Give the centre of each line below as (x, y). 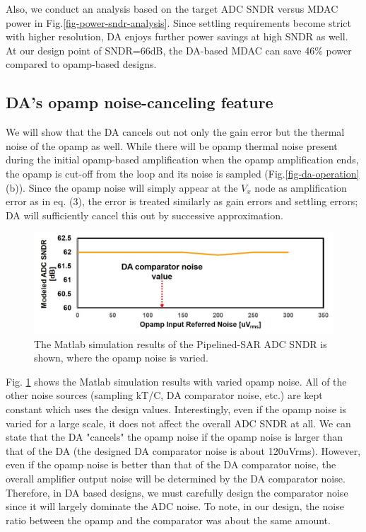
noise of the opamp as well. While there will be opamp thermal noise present (172, 145)
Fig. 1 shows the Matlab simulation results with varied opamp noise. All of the (176, 381)
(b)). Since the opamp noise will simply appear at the (122, 187)
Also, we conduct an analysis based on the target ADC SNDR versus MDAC (172, 8)
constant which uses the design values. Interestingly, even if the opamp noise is (176, 409)
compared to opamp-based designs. (81, 64)
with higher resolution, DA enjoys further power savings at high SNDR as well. (177, 36)
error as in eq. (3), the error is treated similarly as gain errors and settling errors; (182, 201)
